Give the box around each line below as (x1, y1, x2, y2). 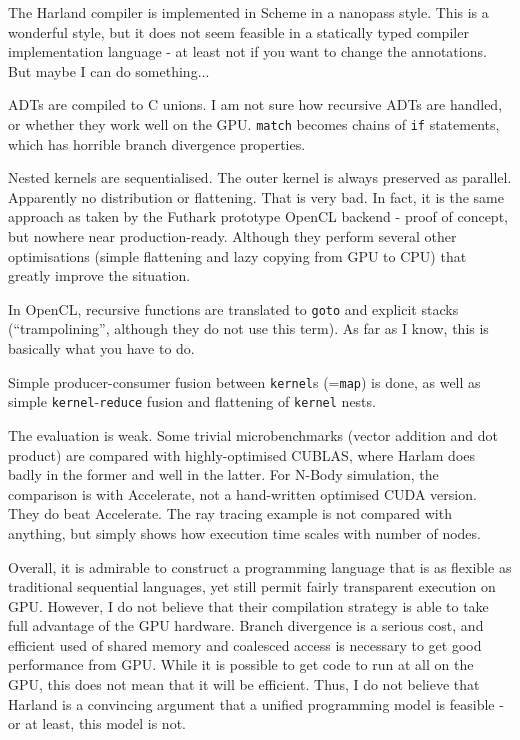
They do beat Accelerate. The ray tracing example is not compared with (8, 503, 452, 524)
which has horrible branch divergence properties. (8, 133, 306, 154)
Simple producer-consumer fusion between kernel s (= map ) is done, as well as (8, 371, 481, 392)
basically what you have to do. (8, 338, 195, 359)
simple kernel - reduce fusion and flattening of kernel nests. (8, 391, 376, 412)
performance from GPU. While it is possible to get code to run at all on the (8, 654, 474, 675)
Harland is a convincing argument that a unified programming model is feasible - (8, 693, 504, 714)
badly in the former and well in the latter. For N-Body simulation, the (8, 464, 439, 485)
